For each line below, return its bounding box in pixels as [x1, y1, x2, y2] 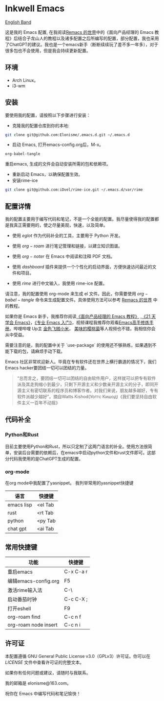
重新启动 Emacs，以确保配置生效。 [12, 171, 83, 177]
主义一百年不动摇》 [21, 400, 60, 406]
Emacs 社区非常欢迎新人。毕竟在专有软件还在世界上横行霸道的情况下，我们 [5, 359, 157, 364]
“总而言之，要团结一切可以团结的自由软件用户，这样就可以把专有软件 [17, 375, 156, 381]
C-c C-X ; [64, 596, 88, 603]
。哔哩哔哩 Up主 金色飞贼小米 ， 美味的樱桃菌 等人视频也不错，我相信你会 [9, 326, 156, 331]
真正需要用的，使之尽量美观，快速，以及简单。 [13, 222, 108, 228]
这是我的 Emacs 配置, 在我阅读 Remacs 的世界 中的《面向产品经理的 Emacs [5, 29, 154, 35]
